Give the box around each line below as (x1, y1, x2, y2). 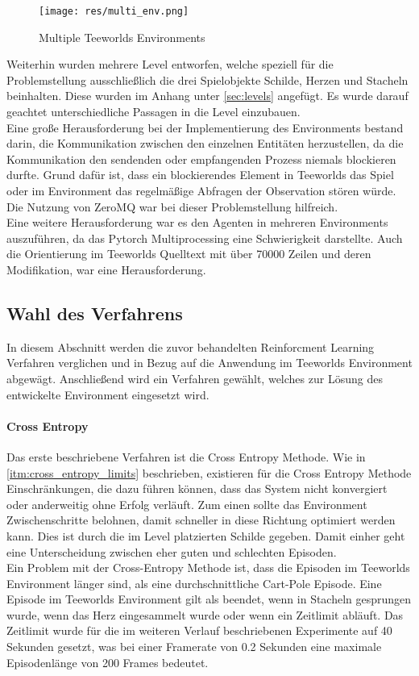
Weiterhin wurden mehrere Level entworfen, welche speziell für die (6, 56, 334, 73)
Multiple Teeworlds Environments (39, 28, 205, 45)
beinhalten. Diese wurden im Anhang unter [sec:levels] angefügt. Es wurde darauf (6, 87, 409, 104)
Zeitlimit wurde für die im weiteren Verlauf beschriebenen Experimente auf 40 (6, 622, 392, 639)
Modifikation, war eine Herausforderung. (6, 261, 206, 277)
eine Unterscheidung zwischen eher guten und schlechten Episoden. (6, 543, 337, 560)
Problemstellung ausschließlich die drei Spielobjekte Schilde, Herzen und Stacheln (6, 71, 409, 88)
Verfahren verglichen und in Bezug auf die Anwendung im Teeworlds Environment (6, 354, 413, 371)
